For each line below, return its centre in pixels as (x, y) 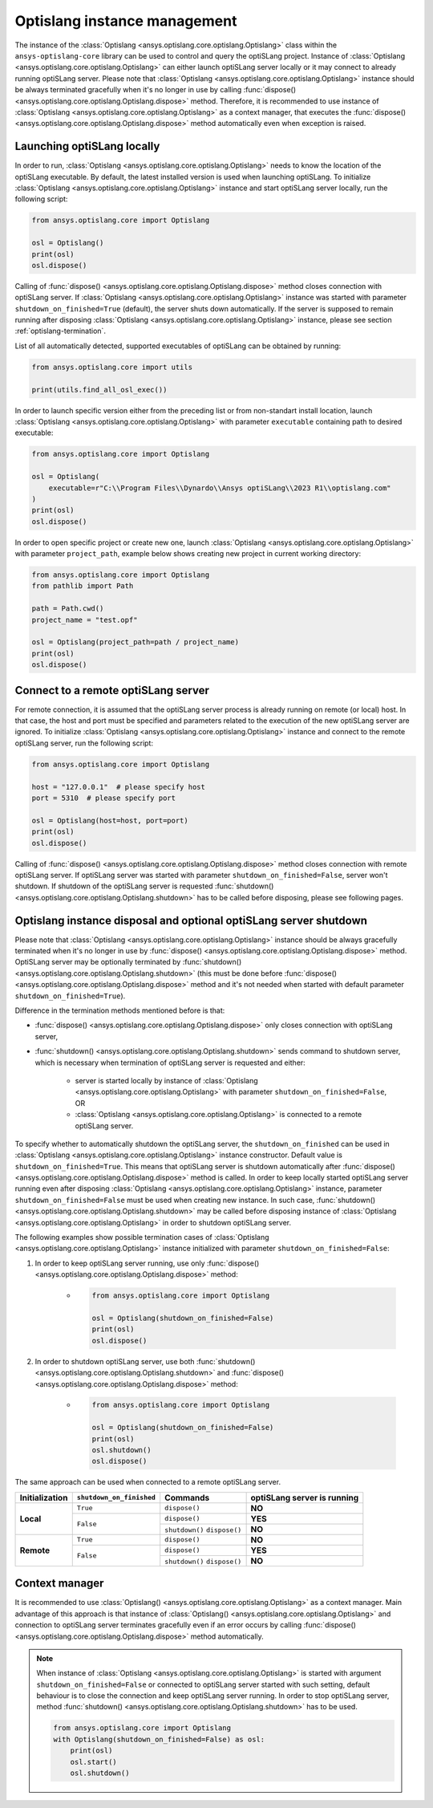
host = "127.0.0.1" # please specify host (119, 787)
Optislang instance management (126, 21)
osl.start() (94, 1762)
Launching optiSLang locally (87, 146)
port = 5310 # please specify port (104, 798)
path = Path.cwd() (68, 609)
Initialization (44, 1497)
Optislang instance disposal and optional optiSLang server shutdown (191, 920)
